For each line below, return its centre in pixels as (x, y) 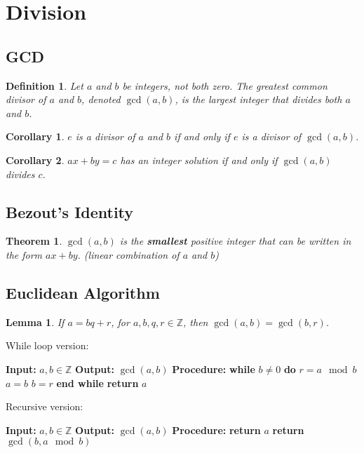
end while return (97, 383)
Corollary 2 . (35, 160)
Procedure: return (216, 430)
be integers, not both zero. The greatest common (225, 85)
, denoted (101, 99)
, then (196, 322)
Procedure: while (214, 369)
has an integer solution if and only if (199, 160)
